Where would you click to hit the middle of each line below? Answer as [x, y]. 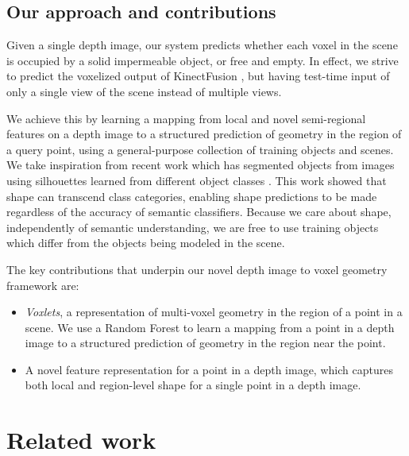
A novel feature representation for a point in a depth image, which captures [209, 369]
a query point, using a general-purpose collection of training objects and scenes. [200, 149]
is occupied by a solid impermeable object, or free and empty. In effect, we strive [203, 60]
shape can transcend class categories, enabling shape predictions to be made [192, 196]
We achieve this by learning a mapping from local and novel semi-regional [186, 118]
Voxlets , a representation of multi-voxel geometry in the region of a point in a [214, 312]
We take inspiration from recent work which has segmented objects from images [201, 165]
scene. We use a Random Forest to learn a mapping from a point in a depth [210, 327]
